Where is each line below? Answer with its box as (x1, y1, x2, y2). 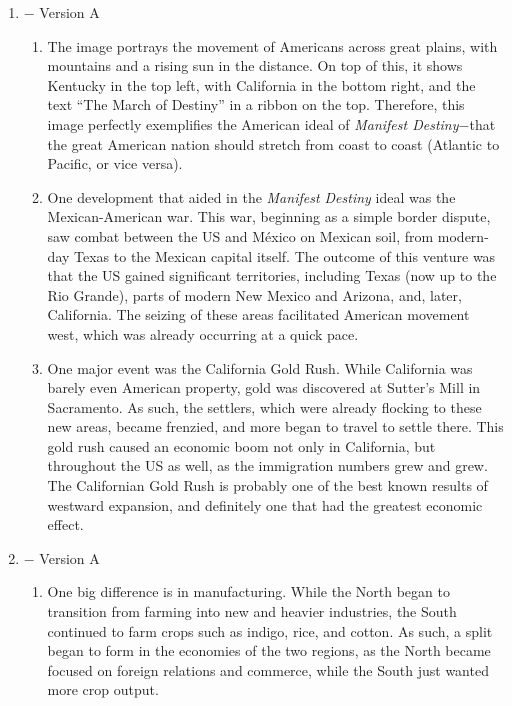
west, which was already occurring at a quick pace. (47, 323, 359, 344)
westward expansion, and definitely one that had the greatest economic (47, 494, 483, 515)
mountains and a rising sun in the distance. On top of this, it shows (47, 55, 463, 76)
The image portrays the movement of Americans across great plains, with (47, 35, 498, 56)
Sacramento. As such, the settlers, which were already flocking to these (47, 396, 482, 417)
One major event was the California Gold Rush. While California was (47, 357, 473, 378)
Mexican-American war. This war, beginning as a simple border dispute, (47, 206, 491, 227)
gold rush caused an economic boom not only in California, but (47, 435, 436, 456)
